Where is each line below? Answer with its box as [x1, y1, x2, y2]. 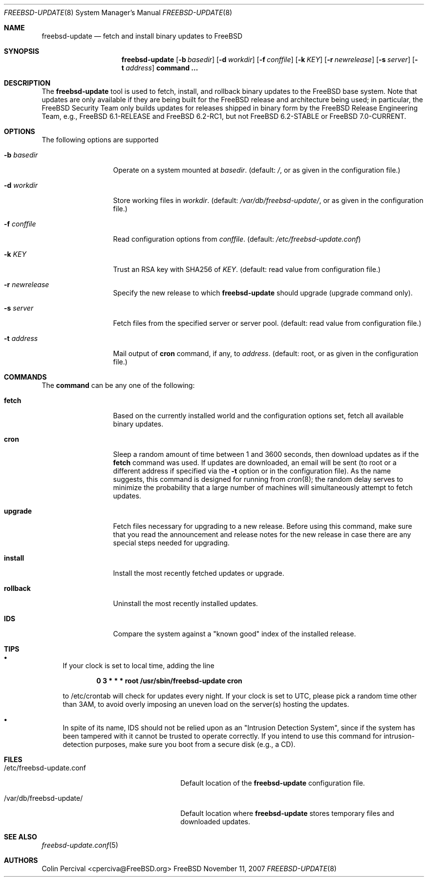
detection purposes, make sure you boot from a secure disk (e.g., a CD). [63, 740, 296, 748]
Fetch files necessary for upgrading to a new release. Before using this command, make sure [113, 522, 412, 530]
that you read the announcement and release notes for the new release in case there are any [113, 530, 411, 539]
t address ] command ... [121, 64, 198, 72]
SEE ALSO [4, 833, 37, 841]
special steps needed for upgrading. [113, 539, 230, 547]
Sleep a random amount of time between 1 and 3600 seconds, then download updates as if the [113, 450, 419, 458]
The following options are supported [42, 136, 159, 144]
